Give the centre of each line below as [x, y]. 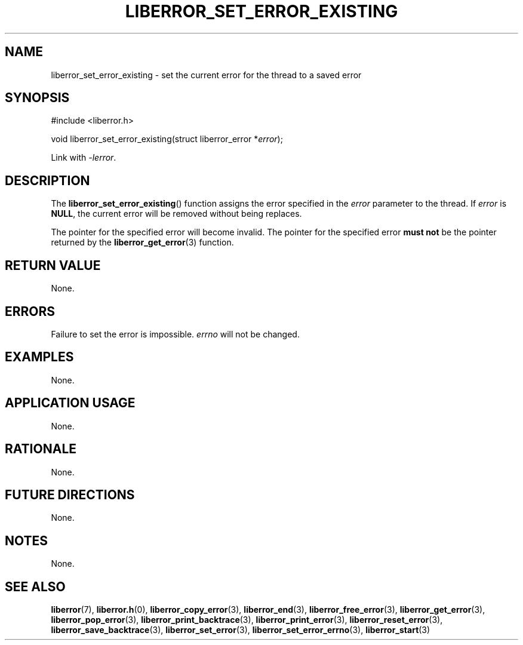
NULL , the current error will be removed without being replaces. [176, 214]
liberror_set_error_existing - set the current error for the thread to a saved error [206, 75]
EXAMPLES [39, 357]
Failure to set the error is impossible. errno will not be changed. [175, 334]
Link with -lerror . [84, 158]
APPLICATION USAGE [70, 403]
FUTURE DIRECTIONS [70, 494]
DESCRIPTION [47, 180]
